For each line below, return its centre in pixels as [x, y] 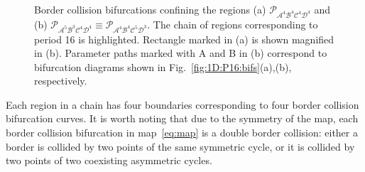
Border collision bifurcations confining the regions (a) [150, 9]
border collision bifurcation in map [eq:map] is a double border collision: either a [182, 133]
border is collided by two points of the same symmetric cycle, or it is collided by [180, 146]
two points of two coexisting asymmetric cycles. [109, 160]
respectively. [61, 81]
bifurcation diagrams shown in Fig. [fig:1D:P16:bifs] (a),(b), [163, 66]
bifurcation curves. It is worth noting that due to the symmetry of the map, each [182, 118]
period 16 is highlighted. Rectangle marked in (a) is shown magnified [184, 39]
